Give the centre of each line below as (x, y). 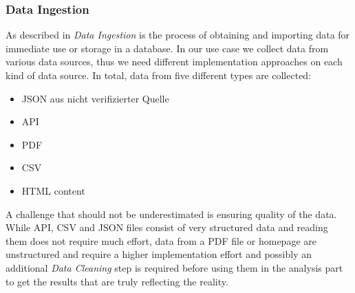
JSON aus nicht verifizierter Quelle (95, 98)
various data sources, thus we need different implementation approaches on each (174, 62)
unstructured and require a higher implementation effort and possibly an (159, 254)
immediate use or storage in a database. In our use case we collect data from (167, 48)
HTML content (53, 190)
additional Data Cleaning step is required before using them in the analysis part (174, 267)
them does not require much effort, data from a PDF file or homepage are (161, 240)
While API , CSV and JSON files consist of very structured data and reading (167, 227)
